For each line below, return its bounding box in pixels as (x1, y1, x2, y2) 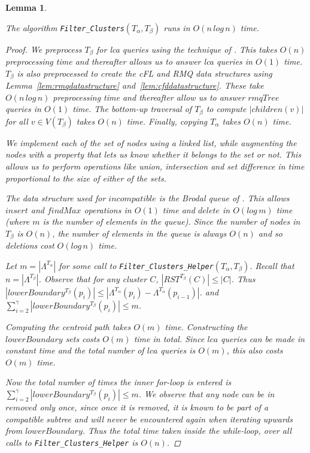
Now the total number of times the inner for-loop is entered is (5, 376, 232, 388)
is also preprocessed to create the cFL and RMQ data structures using (17, 67, 272, 79)
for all (5, 114, 28, 127)
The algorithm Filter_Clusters (5, 21, 124, 34)
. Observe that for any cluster (38, 272, 147, 285)
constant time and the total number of (5, 344, 144, 357)
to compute (206, 102, 247, 115)
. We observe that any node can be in (138, 387, 275, 400)
